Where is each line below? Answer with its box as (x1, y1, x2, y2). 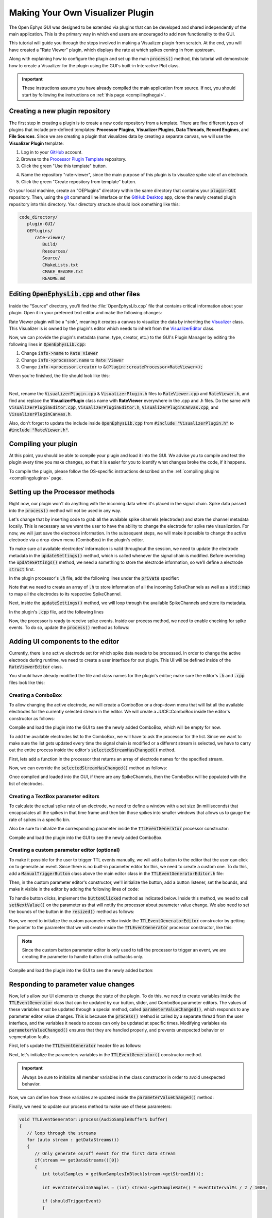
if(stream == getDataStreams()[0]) (34, 1158, 119, 1163)
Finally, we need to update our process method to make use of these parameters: (9, 1104, 172, 1109)
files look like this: (9, 680, 45, 685)
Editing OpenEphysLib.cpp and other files (9, 290, 140, 298)
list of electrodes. (9, 780, 44, 786)
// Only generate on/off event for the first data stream (34, 1150, 176, 1156)
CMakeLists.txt (42, 262, 79, 267)
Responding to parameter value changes (9, 980, 135, 989)
